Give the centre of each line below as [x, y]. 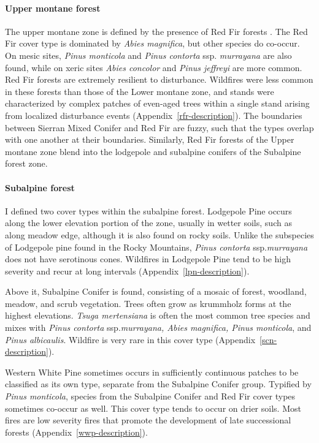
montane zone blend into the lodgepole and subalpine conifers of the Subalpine [153, 151]
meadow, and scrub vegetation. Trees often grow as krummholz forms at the [148, 303]
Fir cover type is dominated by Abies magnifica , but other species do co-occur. [152, 43]
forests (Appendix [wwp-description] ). [76, 432]
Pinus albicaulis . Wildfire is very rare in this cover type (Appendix [130, 339]
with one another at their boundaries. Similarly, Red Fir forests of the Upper [150, 139]
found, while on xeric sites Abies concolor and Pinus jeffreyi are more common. [154, 67]
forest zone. [26, 163]
